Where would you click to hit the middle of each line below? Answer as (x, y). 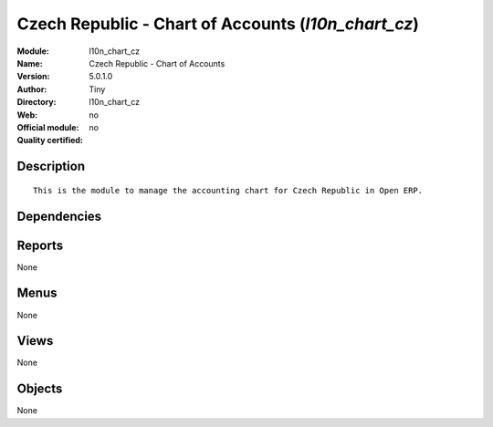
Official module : (48, 127)
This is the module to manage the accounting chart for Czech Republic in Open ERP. (228, 190)
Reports (40, 245)
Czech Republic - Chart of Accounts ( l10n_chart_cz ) (218, 24)
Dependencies (59, 216)
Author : (32, 89)
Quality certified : (50, 141)
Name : (30, 63)
